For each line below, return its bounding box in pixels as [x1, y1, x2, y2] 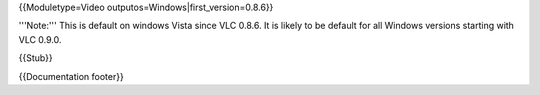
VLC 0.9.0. [18, 33, 62, 45]
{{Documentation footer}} [18, 70, 124, 82]
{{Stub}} [18, 52, 54, 64]
